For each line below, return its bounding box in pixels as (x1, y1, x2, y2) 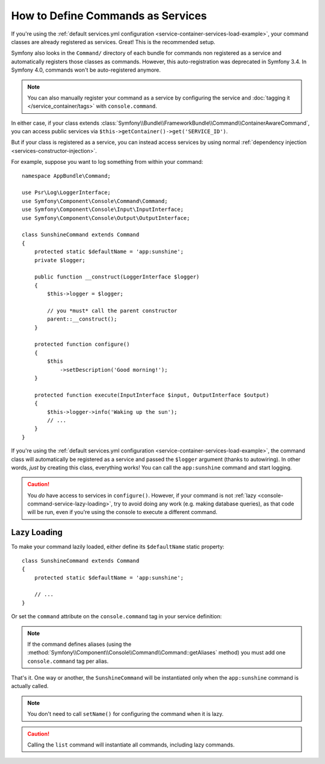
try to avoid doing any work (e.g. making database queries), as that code (114, 500, 294, 507)
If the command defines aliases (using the (27, 640, 132, 648)
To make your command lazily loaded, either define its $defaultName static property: (11, 543, 225, 551)
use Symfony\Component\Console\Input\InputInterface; (22, 206, 184, 213)
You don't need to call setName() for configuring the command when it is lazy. (27, 710, 224, 718)
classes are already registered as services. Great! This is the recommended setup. (11, 38, 216, 45)
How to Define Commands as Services (11, 9, 207, 22)
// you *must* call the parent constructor (47, 307, 178, 314)
